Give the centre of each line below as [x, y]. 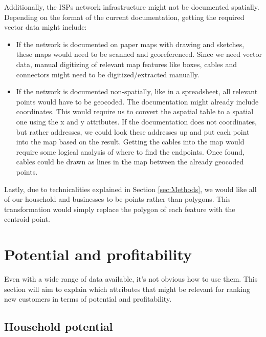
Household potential [59, 327]
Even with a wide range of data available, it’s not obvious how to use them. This [131, 279]
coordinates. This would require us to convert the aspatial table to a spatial [135, 111]
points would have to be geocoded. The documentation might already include [137, 101]
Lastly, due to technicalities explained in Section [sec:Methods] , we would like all [130, 189]
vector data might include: [46, 27]
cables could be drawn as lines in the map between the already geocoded [130, 162]
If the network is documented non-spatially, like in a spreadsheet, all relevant [137, 91]
